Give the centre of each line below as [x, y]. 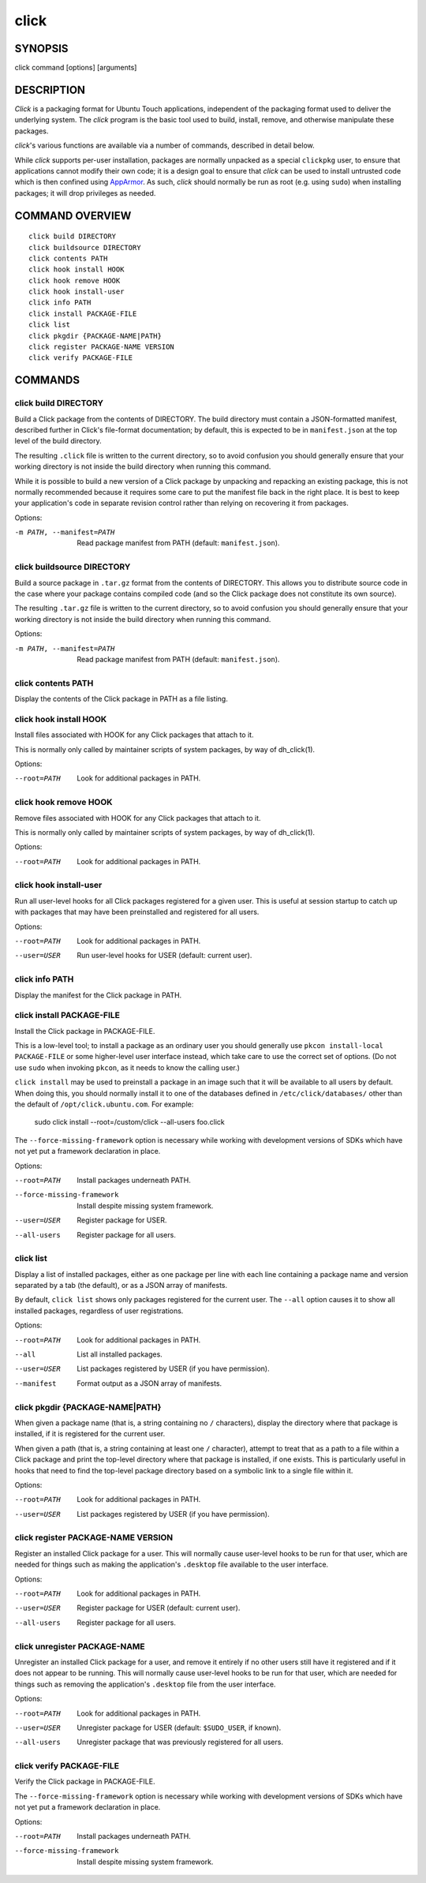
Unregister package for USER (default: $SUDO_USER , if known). [179, 1728]
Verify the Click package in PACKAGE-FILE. [85, 1782]
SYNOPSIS [41, 49]
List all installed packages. [120, 1354]
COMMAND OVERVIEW [73, 216]
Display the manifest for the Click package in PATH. [98, 995]
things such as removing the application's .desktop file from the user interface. [145, 1684]
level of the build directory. [58, 441]
